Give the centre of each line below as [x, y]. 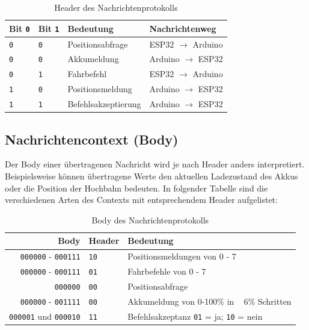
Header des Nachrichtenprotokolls [116, 7]
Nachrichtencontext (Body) [92, 139]
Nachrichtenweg [183, 28]
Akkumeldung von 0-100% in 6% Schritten [210, 301]
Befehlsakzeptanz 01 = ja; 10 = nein [195, 316]
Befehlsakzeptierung [104, 104]
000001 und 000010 [45, 316]
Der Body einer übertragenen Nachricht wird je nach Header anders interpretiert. [155, 164]
